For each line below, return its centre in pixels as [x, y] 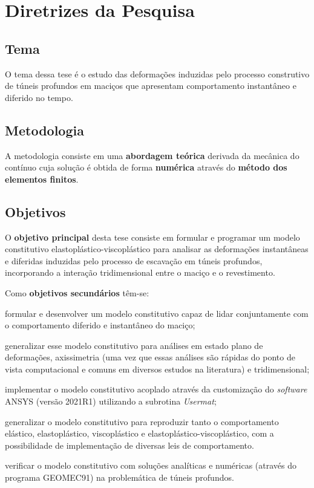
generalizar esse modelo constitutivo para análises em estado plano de [134, 345]
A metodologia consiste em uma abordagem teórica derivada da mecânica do [152, 155]
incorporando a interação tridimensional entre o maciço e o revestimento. [140, 272]
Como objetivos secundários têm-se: [77, 292]
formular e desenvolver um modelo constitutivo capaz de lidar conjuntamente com [157, 313]
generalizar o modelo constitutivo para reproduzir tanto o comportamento [142, 421]
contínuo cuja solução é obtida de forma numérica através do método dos [146, 167]
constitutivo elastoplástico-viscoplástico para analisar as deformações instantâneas [157, 249]
